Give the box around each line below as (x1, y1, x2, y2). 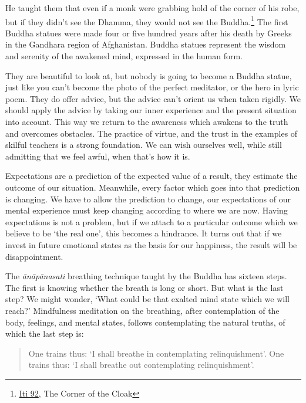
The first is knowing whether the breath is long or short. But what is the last (5, 281, 284, 293)
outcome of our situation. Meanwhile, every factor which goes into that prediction (5, 181, 300, 193)
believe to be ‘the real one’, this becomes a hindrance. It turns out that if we (5, 227, 282, 239)
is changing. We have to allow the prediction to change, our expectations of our (5, 192, 291, 205)
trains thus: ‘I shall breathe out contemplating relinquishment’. (28, 358, 254, 371)
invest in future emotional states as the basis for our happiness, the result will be (5, 238, 297, 250)
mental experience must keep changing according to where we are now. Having (5, 204, 288, 216)
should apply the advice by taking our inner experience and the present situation (5, 104, 297, 116)
